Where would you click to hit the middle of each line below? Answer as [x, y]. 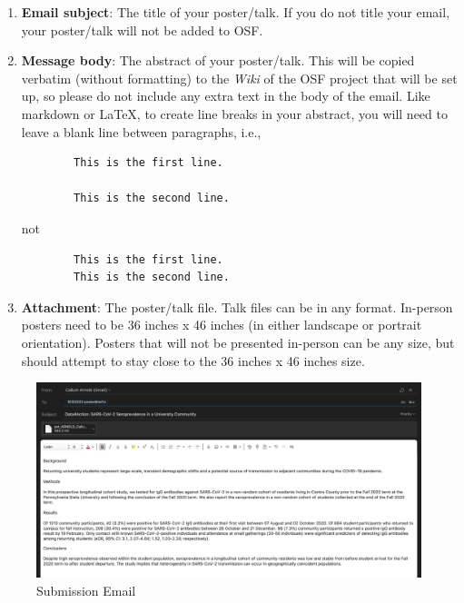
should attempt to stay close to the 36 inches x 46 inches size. [193, 360]
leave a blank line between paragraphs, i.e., [141, 131]
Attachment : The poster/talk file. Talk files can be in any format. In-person [237, 306]
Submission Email [86, 590]
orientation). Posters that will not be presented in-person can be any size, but [238, 342]
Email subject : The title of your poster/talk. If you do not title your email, [236, 12]
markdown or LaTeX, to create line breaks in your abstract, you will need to [234, 113]
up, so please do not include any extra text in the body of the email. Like [226, 96]
